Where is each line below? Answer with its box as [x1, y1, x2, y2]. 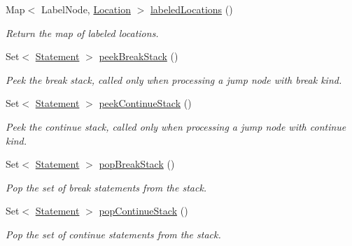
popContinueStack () [99, 203, 188, 218]
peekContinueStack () [99, 96, 192, 110]
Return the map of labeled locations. [6, 25, 159, 40]
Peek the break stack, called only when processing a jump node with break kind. [6, 72, 342, 87]
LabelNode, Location [41, 2, 131, 16]
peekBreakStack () [99, 49, 178, 64]
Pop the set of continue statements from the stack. [6, 226, 221, 241]
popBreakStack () [99, 157, 175, 171]
